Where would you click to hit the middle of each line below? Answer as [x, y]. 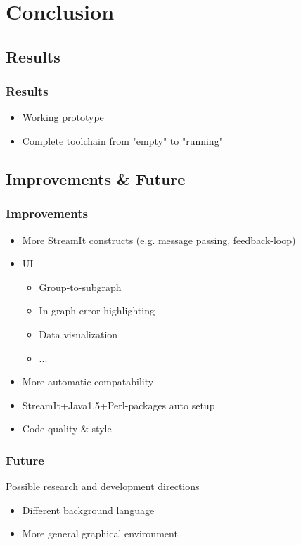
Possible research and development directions [103, 486]
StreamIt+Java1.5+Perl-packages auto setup [119, 405]
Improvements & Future [96, 178]
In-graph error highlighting [97, 310]
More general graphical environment [100, 533]
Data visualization [78, 334]
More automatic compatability [88, 381]
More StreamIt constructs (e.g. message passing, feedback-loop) [159, 239]
